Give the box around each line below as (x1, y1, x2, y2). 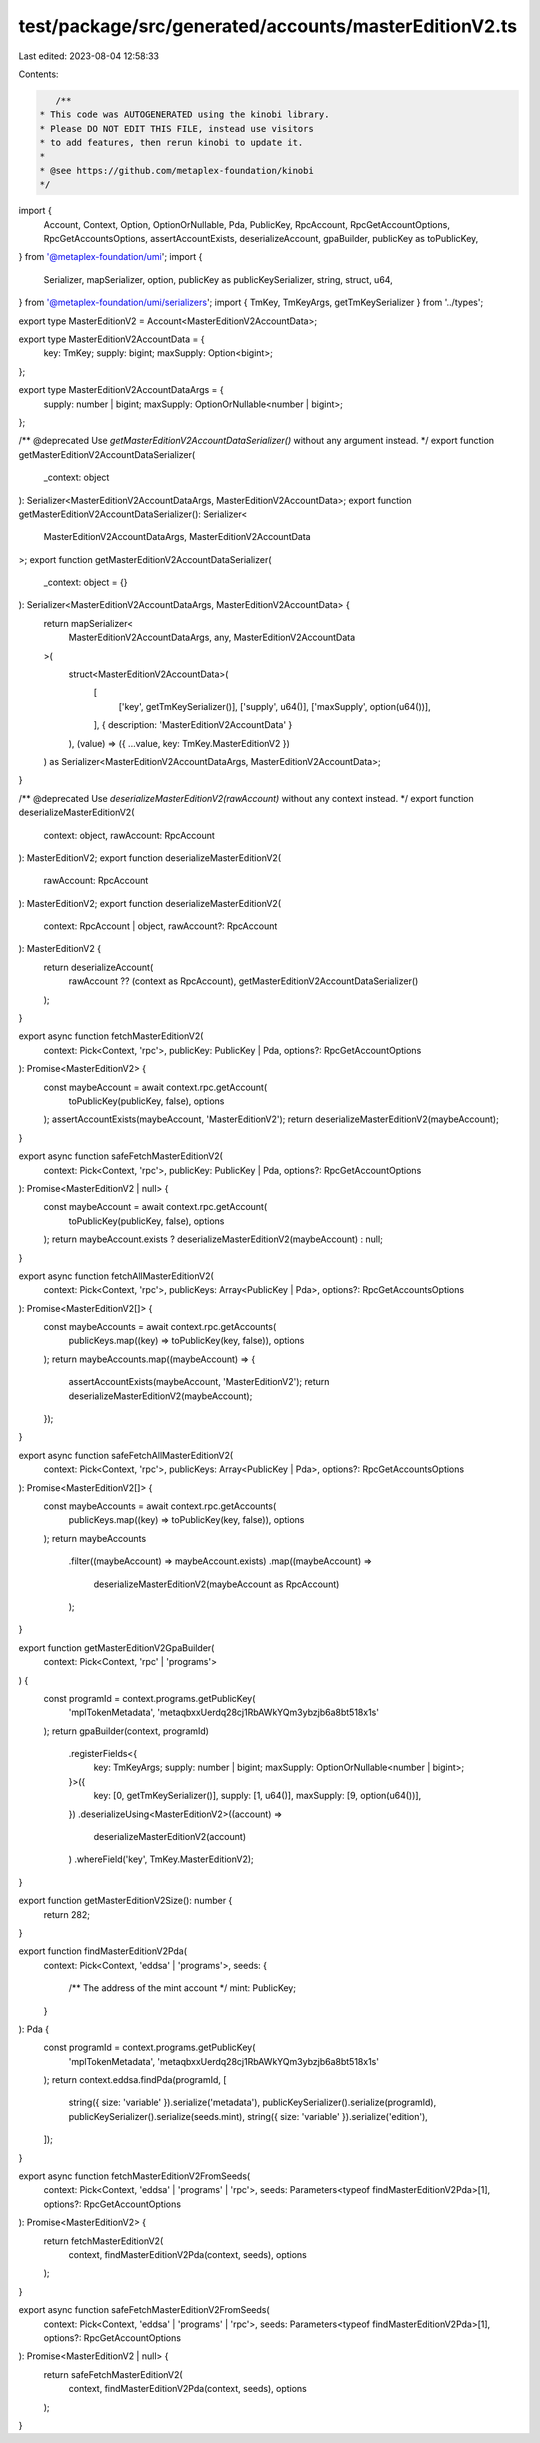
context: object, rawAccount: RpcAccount (43, 829, 215, 841)
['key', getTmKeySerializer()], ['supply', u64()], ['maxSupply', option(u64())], (118, 700, 432, 712)
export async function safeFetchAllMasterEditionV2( (18, 1449, 234, 1461)
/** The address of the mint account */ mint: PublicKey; (68, 1982, 297, 1994)
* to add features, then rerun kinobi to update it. (39, 137, 304, 149)
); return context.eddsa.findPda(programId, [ (43, 2074, 227, 2086)
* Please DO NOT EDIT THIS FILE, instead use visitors (39, 123, 314, 134)
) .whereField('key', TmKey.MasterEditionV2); (68, 1853, 254, 1865)
